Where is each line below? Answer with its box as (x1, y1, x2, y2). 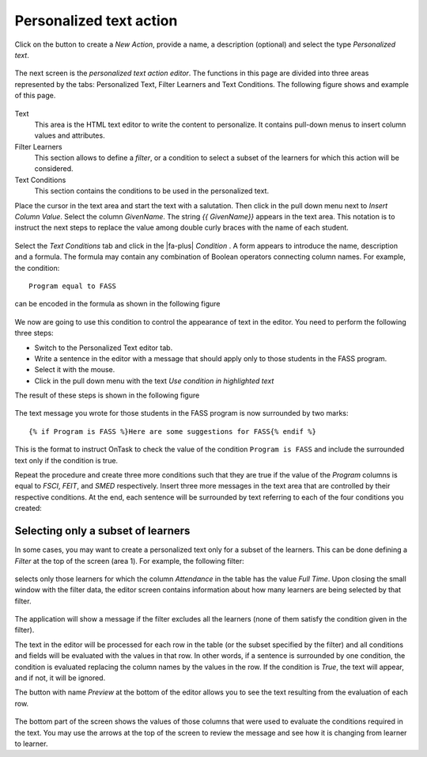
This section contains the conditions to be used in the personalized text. (34, 186, 269, 196)
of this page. (14, 91, 56, 101)
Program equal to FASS (28, 281, 117, 291)
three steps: (14, 329, 55, 338)
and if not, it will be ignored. (14, 673, 106, 683)
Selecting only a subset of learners (14, 524, 191, 538)
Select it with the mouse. (34, 365, 115, 375)
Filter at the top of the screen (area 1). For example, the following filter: (14, 556, 244, 565)
